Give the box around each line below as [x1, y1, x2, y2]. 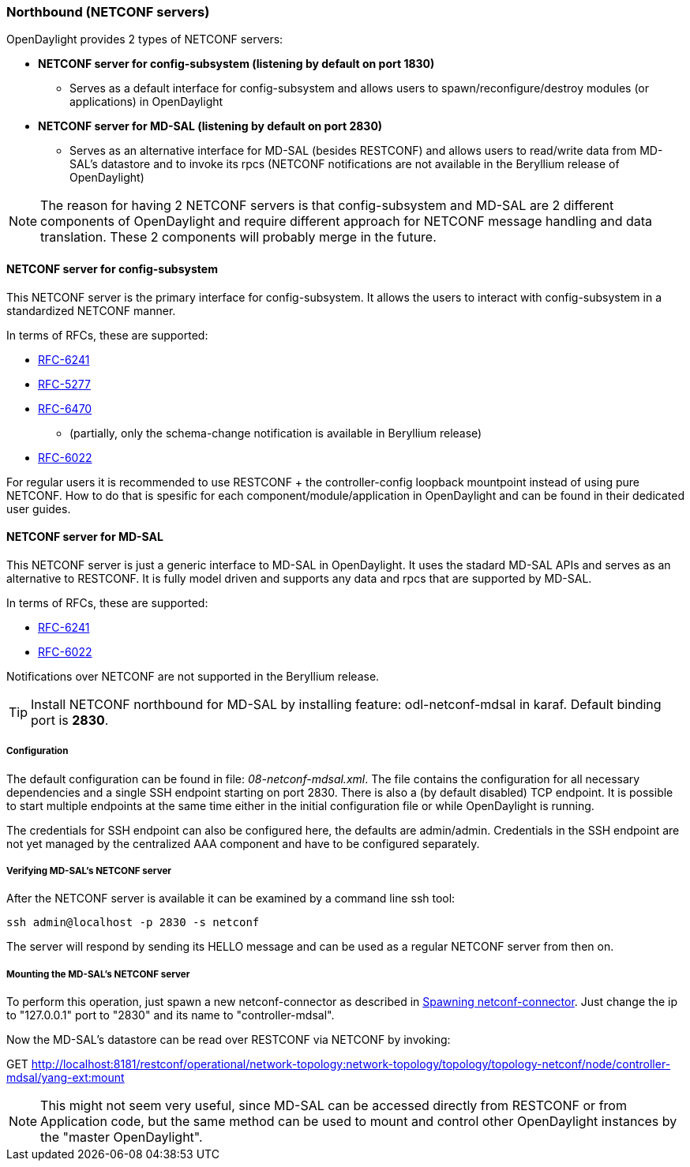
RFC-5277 [38, 377, 91, 391]
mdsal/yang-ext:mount [6, 1071, 125, 1085]
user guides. [6, 501, 71, 516]
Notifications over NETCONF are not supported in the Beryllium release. [6, 669, 380, 683]
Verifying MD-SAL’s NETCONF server [6, 865, 172, 876]
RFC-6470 [38, 401, 92, 415]
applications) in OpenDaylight [69, 95, 223, 109]
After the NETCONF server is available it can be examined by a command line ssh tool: [6, 891, 456, 906]
